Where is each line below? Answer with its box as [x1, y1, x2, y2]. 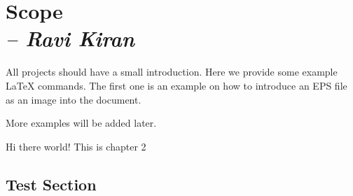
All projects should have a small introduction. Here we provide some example [6, 64, 338, 79]
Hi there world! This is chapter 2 [6, 139, 146, 153]
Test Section [6, 173, 97, 195]
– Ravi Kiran [6, 24, 135, 53]
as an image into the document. [6, 92, 141, 106]
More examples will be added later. [6, 115, 157, 130]
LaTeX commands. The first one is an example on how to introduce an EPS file [6, 78, 347, 92]
